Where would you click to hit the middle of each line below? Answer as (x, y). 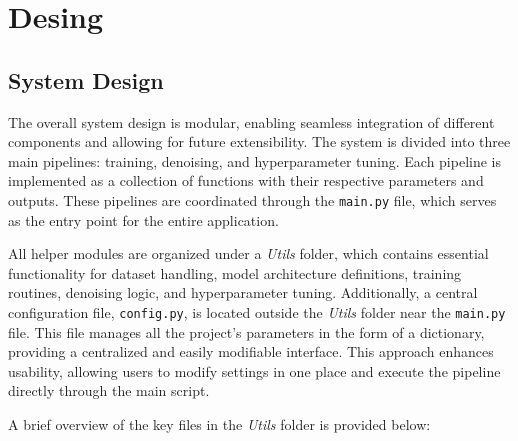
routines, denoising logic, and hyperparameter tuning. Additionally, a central (243, 292)
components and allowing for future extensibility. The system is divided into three (259, 141)
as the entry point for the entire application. (143, 219)
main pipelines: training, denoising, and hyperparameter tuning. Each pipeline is (255, 160)
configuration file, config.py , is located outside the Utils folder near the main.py (257, 311)
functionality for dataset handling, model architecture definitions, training (235, 272)
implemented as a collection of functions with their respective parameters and (246, 180)
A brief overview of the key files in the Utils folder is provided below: (219, 424)
